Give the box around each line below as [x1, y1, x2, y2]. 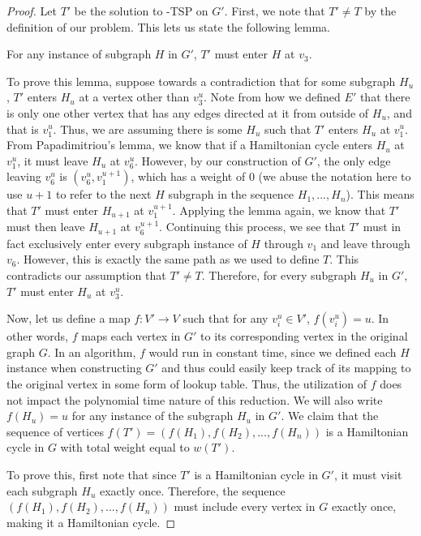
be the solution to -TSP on [74, 2, 208, 19]
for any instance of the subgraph [71, 407, 234, 424]
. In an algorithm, [47, 343, 136, 360]
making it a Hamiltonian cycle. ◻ [6, 513, 176, 530]
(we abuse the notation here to [258, 168, 411, 185]
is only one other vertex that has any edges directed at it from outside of [6, 104, 369, 121]
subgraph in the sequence [168, 186, 294, 203]
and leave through [320, 234, 410, 251]
